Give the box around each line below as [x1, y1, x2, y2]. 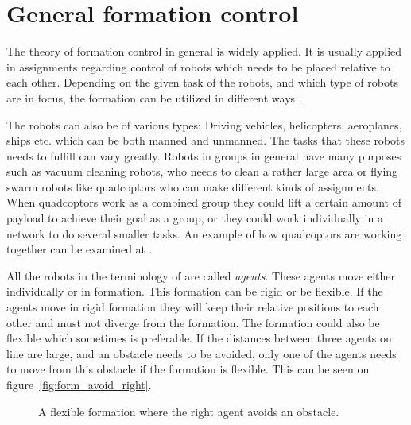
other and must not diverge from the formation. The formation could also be [6, 314, 380, 330]
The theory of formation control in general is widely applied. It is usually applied [6, 43, 402, 60]
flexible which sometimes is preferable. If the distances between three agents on [6, 330, 392, 346]
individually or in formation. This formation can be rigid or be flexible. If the [6, 283, 383, 299]
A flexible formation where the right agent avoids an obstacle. [38, 403, 339, 419]
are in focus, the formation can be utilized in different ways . [6, 89, 302, 106]
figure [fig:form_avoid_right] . [6, 377, 152, 392]
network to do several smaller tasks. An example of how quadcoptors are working [6, 225, 402, 241]
